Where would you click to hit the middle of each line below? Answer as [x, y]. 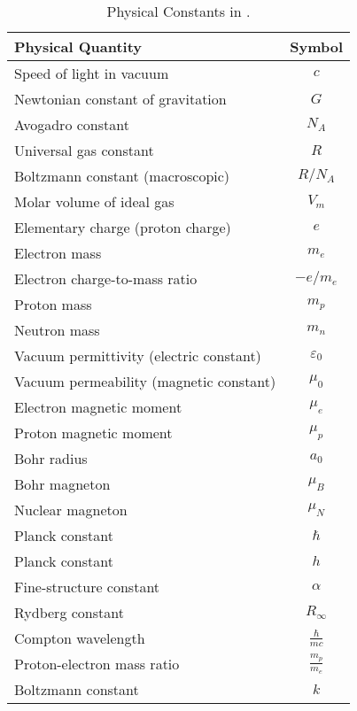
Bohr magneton [62, 484]
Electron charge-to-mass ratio [106, 278]
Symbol [317, 46]
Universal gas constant [84, 150]
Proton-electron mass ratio [97, 664]
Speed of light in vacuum [92, 73]
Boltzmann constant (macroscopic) [122, 176]
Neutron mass [57, 330]
